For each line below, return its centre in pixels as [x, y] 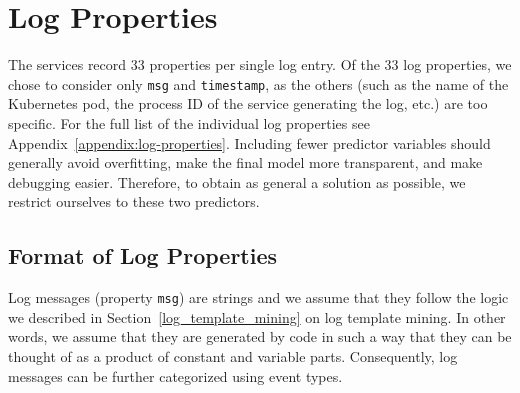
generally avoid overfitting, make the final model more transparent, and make [245, 162]
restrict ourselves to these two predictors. [134, 201]
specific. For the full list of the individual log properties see [189, 122]
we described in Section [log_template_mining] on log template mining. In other [257, 316]
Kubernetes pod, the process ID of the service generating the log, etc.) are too [248, 103]
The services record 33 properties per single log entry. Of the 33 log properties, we [260, 64]
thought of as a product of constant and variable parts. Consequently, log [233, 355]
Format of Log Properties [143, 255]
